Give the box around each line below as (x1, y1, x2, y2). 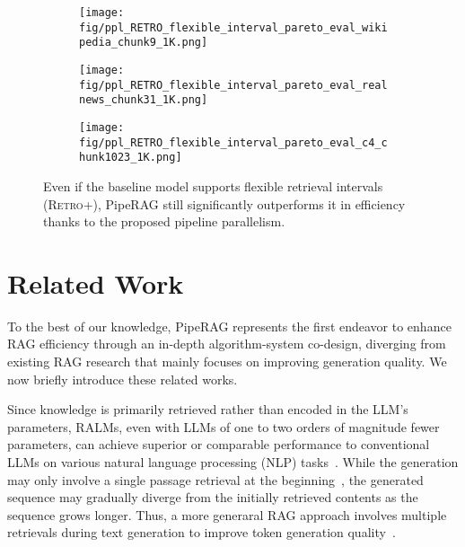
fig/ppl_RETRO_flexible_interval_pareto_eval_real (79, 78, 388, 92)
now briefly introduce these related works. (7, 369, 238, 388)
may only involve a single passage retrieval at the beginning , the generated (7, 470, 424, 489)
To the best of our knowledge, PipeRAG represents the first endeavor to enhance (7, 316, 452, 335)
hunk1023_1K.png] (79, 151, 182, 164)
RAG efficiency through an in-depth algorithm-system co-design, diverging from (7, 334, 446, 353)
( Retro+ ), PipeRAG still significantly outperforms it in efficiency (43, 194, 406, 213)
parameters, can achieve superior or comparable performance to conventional (7, 435, 430, 454)
